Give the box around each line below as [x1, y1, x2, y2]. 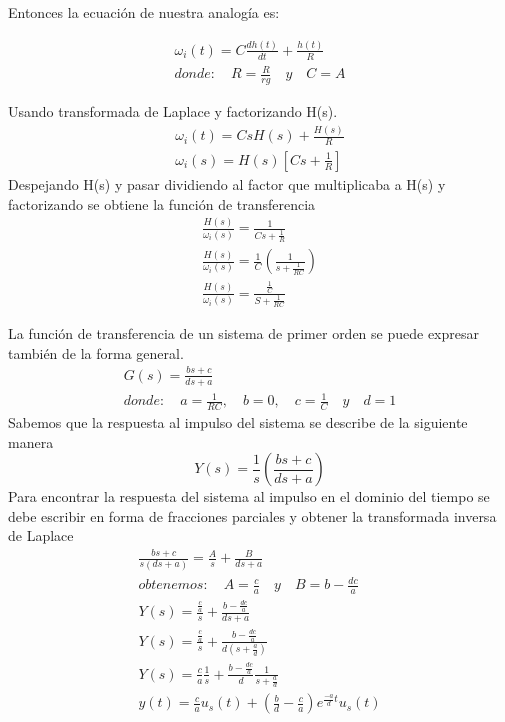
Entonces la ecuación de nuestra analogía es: [8, 2, 280, 22]
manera [8, 431, 54, 452]
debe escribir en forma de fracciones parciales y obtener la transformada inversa [8, 505, 497, 526]
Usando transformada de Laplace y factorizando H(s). [8, 101, 338, 122]
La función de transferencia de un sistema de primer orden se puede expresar [8, 323, 480, 344]
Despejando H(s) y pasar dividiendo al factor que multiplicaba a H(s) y [8, 173, 446, 194]
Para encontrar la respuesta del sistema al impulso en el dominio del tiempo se [8, 486, 490, 507]
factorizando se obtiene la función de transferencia [8, 193, 316, 214]
